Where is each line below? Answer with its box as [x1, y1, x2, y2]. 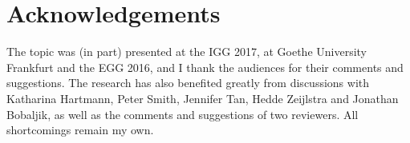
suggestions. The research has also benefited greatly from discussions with [6, 74, 370, 91]
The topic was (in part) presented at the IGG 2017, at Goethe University [6, 43, 367, 60]
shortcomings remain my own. [6, 121, 154, 138]
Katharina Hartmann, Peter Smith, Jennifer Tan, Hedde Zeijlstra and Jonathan [6, 89, 399, 106]
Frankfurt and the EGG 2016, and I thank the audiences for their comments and [6, 58, 404, 75]
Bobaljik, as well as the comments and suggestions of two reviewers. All [6, 105, 359, 122]
